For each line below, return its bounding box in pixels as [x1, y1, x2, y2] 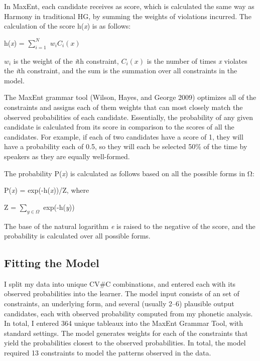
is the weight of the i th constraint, [13, 55, 119, 66]
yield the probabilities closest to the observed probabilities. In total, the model [4, 337, 246, 348]
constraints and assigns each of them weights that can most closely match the [4, 101, 243, 112]
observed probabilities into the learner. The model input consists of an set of [4, 288, 239, 299]
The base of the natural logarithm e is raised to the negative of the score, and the [4, 220, 255, 231]
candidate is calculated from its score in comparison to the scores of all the [4, 122, 234, 132]
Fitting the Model [4, 255, 99, 271]
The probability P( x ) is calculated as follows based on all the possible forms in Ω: [4, 168, 254, 178]
